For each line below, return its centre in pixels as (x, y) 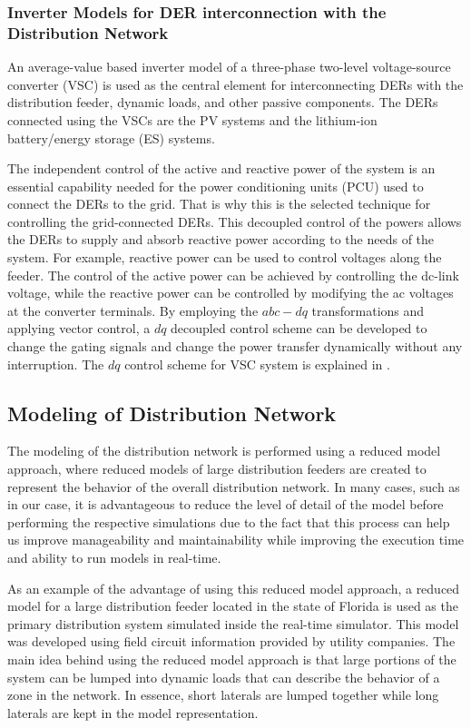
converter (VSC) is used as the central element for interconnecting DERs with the (235, 84)
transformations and (368, 310)
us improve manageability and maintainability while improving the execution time (236, 540)
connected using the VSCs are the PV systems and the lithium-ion (192, 119)
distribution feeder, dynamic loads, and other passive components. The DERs (223, 102)
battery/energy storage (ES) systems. (111, 138)
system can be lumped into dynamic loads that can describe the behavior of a (224, 677)
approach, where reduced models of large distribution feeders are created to (217, 469)
